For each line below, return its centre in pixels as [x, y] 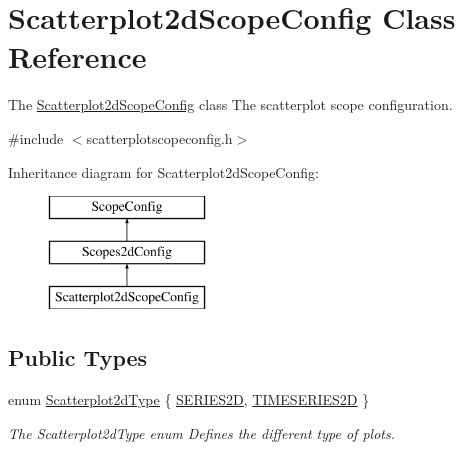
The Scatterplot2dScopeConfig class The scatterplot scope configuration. [230, 104]
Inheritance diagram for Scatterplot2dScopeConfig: [163, 171]
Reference [77, 56]
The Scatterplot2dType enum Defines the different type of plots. [201, 432]
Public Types [78, 357]
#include [36, 137]
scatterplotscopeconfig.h [159, 137]
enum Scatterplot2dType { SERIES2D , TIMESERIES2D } [189, 399]
